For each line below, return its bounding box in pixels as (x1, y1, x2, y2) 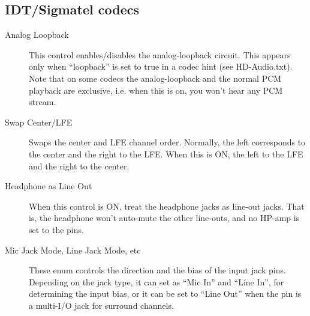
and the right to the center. (29, 159, 130, 172)
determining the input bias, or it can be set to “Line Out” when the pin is (29, 287, 302, 300)
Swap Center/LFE (5, 115, 73, 128)
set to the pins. (29, 223, 84, 235)
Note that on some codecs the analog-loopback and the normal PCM (29, 71, 282, 84)
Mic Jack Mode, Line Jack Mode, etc (5, 243, 141, 256)
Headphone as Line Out (5, 180, 92, 192)
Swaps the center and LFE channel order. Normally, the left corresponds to (29, 136, 306, 148)
